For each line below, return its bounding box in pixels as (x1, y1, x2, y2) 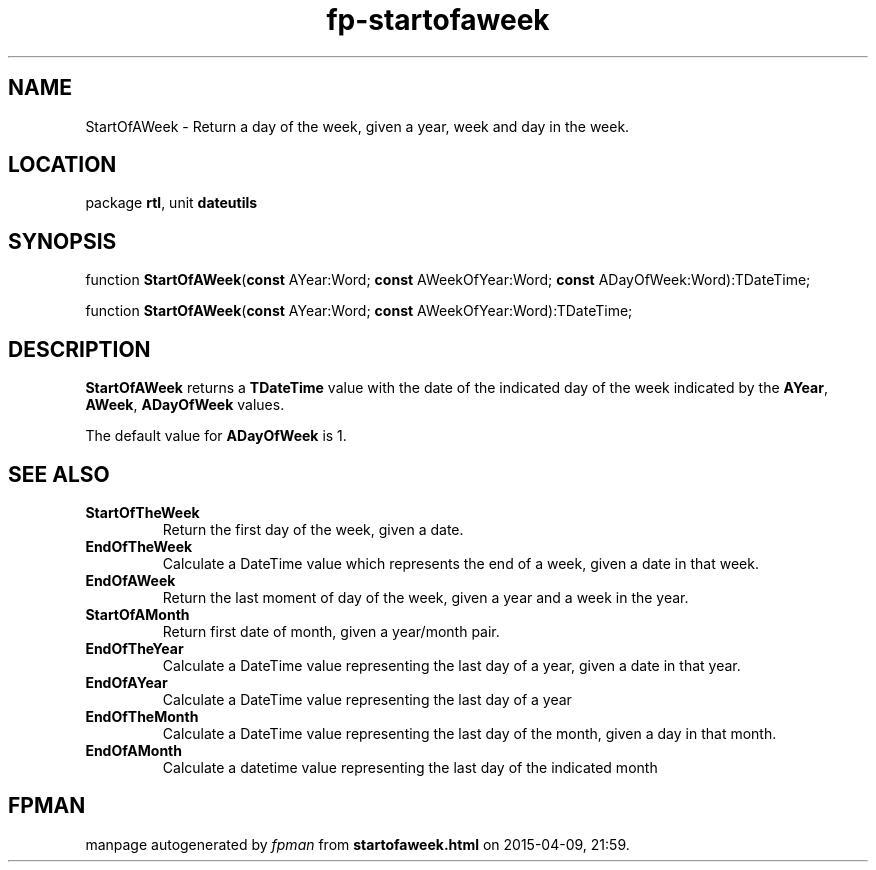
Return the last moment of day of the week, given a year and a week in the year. (162, 588, 689, 606)
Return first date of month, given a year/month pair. (162, 622, 500, 640)
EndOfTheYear (85, 639, 184, 657)
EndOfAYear (85, 673, 168, 691)
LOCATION (8, 152, 117, 178)
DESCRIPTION (8, 336, 151, 362)
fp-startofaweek (326, 3, 550, 37)
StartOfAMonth (85, 605, 190, 623)
